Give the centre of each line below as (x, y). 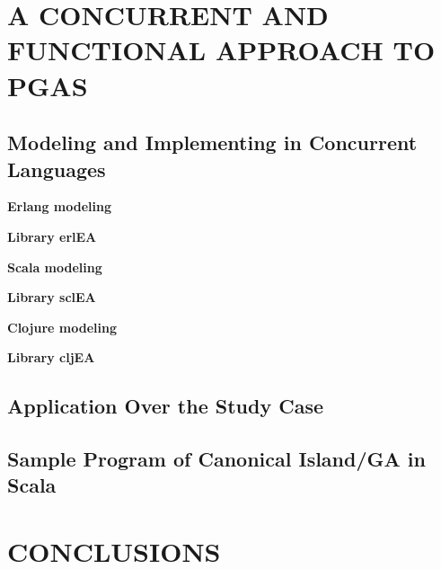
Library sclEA (52, 297)
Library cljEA (51, 357)
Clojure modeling (62, 327)
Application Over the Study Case (166, 406)
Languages (57, 169)
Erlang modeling (60, 206)
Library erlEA (52, 236)
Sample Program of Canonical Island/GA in (216, 459)
